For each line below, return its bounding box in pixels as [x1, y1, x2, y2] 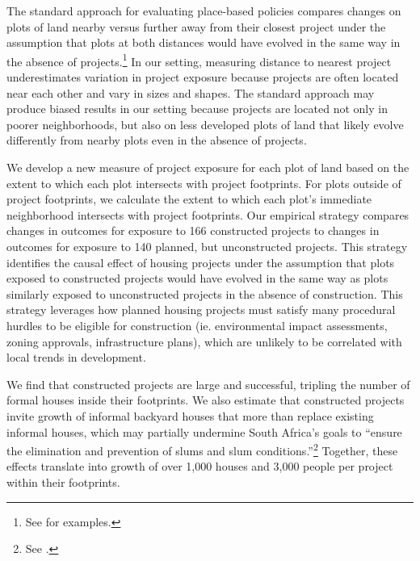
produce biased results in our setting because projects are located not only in [6, 100, 388, 117]
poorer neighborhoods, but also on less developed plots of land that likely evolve [6, 115, 404, 132]
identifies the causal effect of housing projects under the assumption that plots [6, 253, 395, 270]
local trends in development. [6, 349, 146, 366]
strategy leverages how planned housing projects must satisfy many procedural [6, 301, 396, 318]
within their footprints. [6, 473, 120, 490]
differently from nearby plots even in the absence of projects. [6, 132, 307, 149]
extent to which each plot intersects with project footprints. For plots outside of [6, 174, 401, 191]
